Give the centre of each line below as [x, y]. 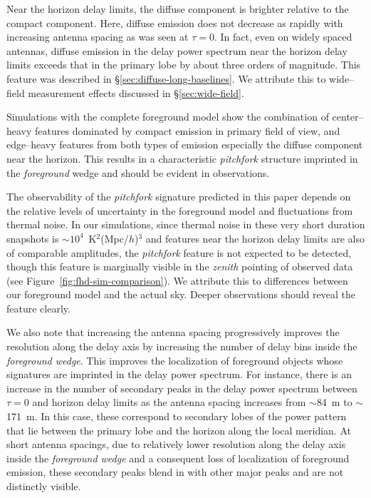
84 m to [334, 402]
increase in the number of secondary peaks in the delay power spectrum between [182, 388]
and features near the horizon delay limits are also [255, 238]
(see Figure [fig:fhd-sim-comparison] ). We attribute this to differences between [177, 280]
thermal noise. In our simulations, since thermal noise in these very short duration [186, 224]
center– [348, 117]
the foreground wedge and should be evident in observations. [138, 172]
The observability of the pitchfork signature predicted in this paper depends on [179, 197]
